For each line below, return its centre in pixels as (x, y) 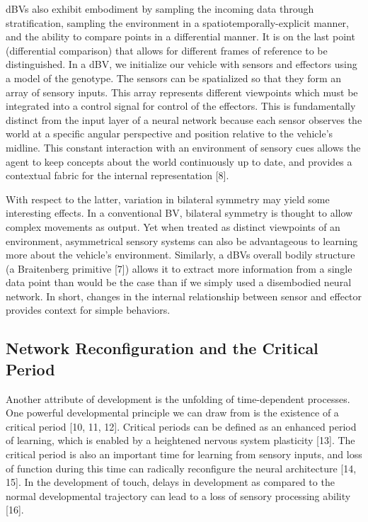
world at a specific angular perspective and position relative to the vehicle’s (169, 134)
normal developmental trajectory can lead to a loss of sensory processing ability (178, 495)
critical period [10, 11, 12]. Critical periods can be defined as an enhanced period (181, 426)
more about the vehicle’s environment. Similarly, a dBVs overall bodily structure (180, 255)
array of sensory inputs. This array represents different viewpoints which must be (182, 92)
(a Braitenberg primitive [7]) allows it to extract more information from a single (179, 268)
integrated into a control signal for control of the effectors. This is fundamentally (181, 106)
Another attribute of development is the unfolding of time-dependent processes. (178, 398)
